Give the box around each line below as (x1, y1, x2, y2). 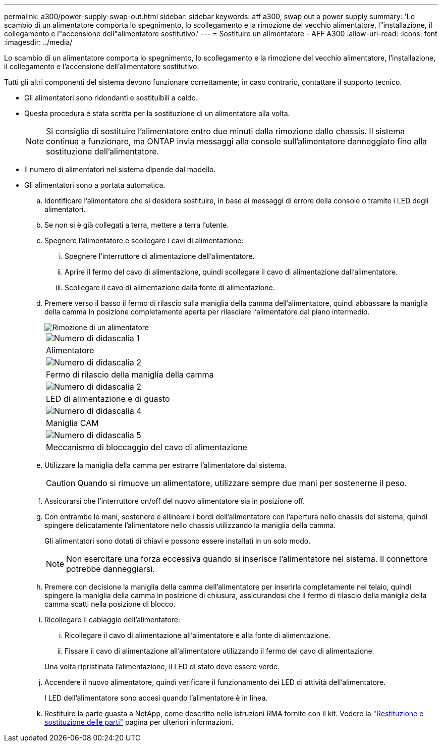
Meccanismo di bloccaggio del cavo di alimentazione (46, 442, 247, 452)
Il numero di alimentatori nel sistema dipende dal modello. (24, 165, 216, 174)
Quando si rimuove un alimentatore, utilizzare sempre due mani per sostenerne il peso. (77, 478, 407, 488)
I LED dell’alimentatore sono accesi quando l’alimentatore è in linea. (44, 694, 268, 702)
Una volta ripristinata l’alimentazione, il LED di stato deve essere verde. (44, 662, 280, 671)
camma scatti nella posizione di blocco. (44, 600, 176, 608)
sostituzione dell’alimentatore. (46, 146, 159, 156)
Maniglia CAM (46, 418, 99, 428)
